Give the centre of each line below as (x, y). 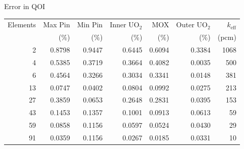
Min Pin (90, 24)
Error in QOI (25, 6)
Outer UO (192, 24)
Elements (22, 24)
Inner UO (125, 24)
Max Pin (56, 24)
